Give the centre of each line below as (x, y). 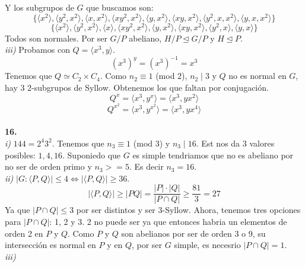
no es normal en (258, 76)
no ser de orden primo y (48, 166)
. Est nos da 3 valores (235, 143)
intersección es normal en (50, 245)
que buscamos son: (120, 7)
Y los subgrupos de (39, 7)
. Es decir (146, 166)
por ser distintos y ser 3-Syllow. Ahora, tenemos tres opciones (188, 210)
